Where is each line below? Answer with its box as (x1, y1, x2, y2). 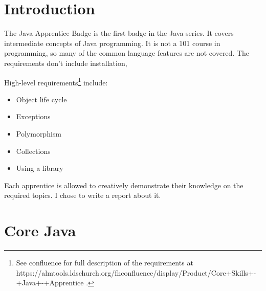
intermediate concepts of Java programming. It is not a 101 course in (4, 37, 220, 48)
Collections (16, 145, 51, 156)
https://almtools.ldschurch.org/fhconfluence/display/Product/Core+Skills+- (16, 267, 256, 278)
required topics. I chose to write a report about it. (4, 190, 161, 200)
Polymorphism (16, 128, 62, 139)
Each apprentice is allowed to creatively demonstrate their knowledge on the (4, 180, 243, 190)
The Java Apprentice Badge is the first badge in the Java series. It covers (4, 28, 234, 38)
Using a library (16, 163, 63, 173)
